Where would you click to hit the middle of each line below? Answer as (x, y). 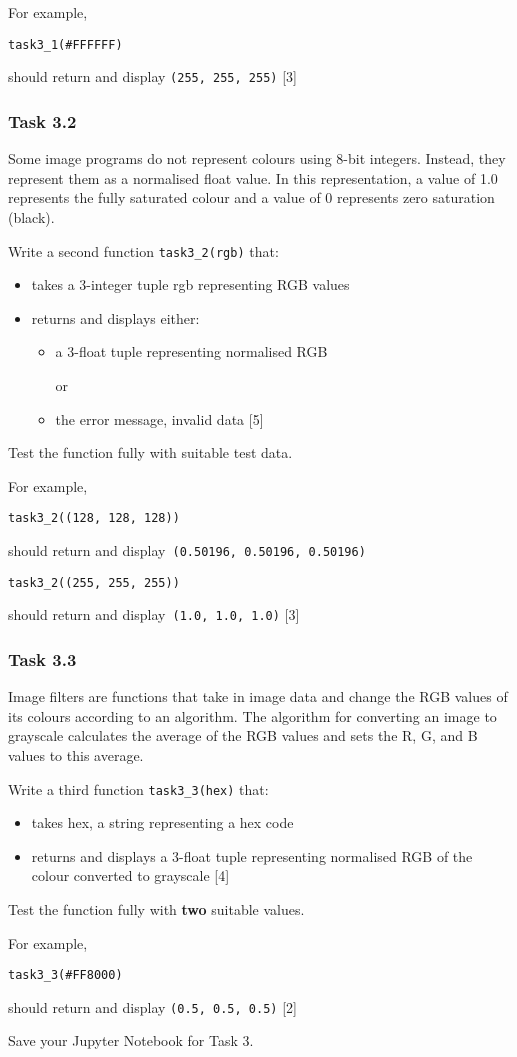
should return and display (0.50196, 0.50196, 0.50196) (187, 549)
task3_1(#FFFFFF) (65, 44)
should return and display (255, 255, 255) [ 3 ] (152, 76)
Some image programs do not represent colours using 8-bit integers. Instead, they (257, 158)
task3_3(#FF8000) (65, 975)
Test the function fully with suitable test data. (150, 452)
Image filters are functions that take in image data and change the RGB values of (258, 696)
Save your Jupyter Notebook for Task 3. (131, 1040)
